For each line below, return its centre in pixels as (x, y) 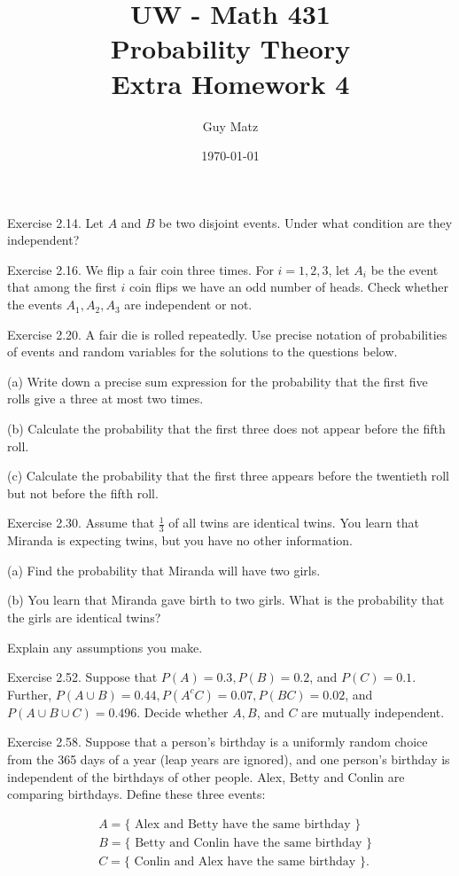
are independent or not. (188, 305)
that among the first (62, 287)
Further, (30, 694)
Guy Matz (230, 125)
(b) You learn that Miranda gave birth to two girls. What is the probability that (226, 600)
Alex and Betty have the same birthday (243, 824)
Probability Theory (230, 48)
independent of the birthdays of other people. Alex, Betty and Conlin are (206, 776)
